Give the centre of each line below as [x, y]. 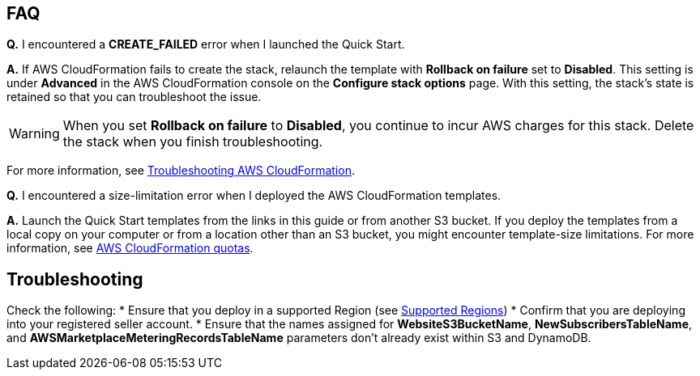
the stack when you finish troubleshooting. [193, 142]
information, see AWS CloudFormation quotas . [130, 248]
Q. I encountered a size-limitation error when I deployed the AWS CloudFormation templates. [254, 196]
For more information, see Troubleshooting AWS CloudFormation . [181, 171]
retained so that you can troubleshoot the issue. [134, 97]
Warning [34, 134]
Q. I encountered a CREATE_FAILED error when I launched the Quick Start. [206, 44]
